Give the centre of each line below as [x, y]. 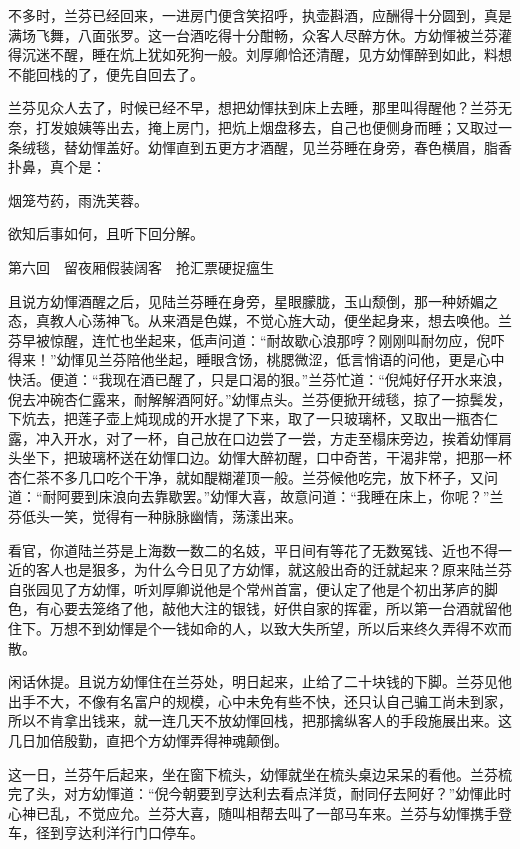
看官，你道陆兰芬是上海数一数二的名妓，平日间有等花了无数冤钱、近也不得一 [260, 549]
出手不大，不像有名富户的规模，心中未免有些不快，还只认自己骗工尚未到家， [260, 700]
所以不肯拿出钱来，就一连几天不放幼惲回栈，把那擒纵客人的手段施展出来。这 [260, 720]
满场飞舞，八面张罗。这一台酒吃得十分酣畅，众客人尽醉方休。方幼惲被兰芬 [253, 34]
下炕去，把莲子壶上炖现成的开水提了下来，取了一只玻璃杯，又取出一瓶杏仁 [253, 418]
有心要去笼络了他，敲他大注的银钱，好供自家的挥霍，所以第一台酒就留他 [273, 608]
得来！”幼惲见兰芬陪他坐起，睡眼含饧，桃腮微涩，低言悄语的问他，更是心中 [256, 359]
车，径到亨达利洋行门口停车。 [106, 832]
